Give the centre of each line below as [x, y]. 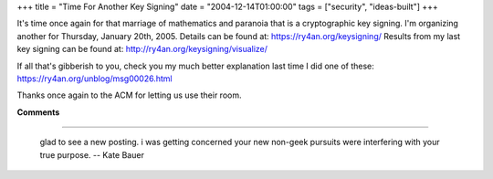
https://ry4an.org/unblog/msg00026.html [94, 79]
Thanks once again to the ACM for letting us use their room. [129, 95]
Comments [38, 112]
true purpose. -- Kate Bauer [92, 154]
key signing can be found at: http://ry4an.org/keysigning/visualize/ [142, 49]
